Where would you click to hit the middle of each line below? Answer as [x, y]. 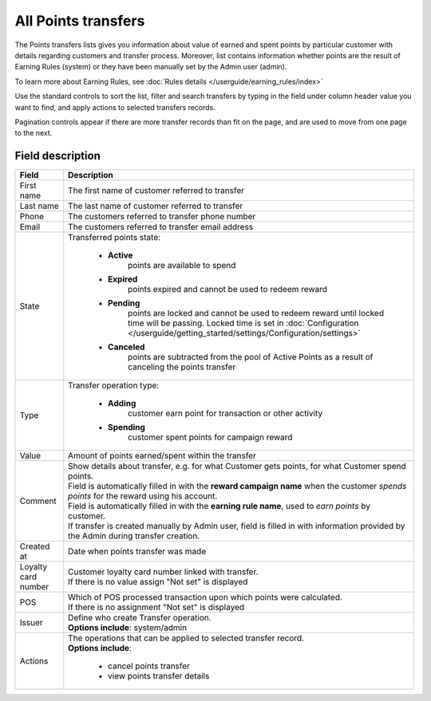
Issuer [31, 623]
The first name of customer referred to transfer [156, 191]
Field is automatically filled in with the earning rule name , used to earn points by [219, 506]
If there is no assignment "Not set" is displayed [156, 608]
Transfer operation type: [114, 385]
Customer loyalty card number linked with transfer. [163, 572]
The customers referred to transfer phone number [162, 217]
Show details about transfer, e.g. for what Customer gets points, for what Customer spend [237, 467]
